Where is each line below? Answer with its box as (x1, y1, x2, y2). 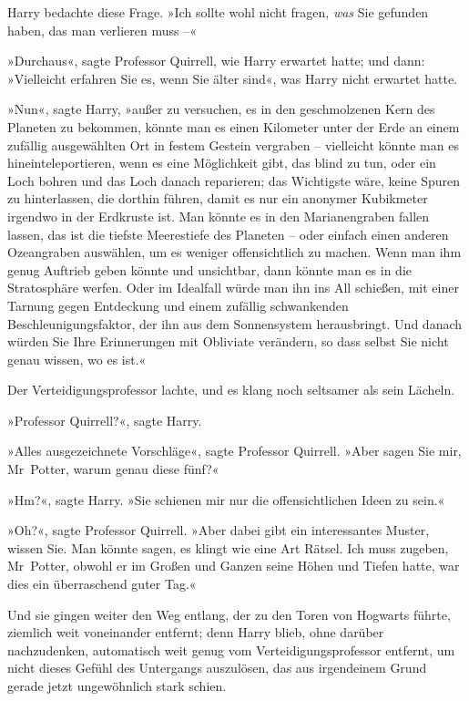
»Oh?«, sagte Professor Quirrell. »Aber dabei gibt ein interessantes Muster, (7, 521, 430, 540)
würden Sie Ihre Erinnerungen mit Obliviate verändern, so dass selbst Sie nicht (7, 332, 449, 351)
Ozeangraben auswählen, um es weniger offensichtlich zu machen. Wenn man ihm (7, 242, 462, 262)
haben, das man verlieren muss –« (7, 20, 197, 39)
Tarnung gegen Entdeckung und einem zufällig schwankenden (7, 295, 349, 314)
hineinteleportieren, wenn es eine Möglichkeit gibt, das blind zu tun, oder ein (7, 153, 436, 172)
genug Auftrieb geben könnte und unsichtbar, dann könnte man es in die (7, 260, 412, 279)
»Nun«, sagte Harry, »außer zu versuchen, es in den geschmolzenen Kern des (7, 99, 435, 119)
